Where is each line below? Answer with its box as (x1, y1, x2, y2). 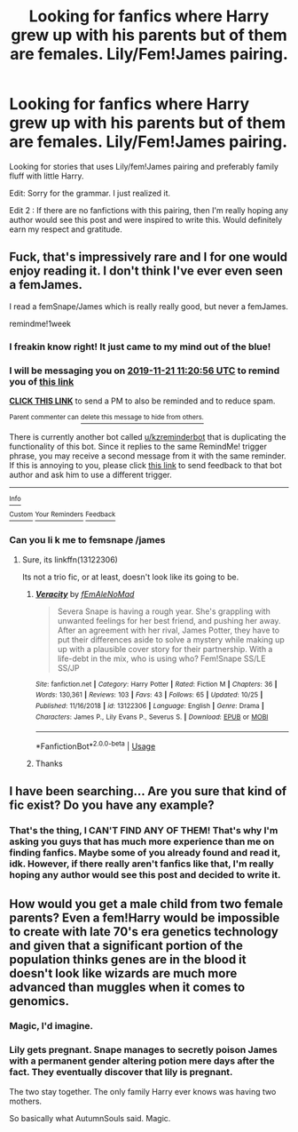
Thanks (35, 758, 64, 769)
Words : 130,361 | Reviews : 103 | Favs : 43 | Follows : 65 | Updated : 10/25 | (35, 690, 263, 699)
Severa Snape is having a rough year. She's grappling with (57, 606, 271, 617)
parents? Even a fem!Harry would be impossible (9, 910, 280, 925)
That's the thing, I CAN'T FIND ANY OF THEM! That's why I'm (9, 825, 278, 837)
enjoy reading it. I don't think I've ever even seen (9, 264, 284, 279)
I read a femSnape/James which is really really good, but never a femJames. (9, 300, 288, 312)
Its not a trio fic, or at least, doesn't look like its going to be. (21, 571, 239, 582)
